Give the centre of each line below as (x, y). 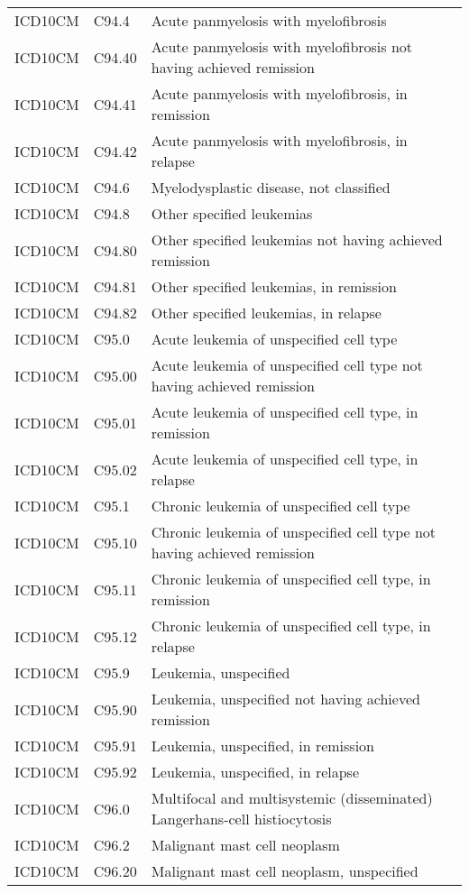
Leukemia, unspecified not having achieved (285, 699)
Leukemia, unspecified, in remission (262, 746)
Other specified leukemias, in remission (274, 286)
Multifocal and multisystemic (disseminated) (292, 798)
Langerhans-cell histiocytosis (241, 819)
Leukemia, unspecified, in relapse (255, 772)
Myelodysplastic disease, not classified (271, 187)
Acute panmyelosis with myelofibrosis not (282, 46)
